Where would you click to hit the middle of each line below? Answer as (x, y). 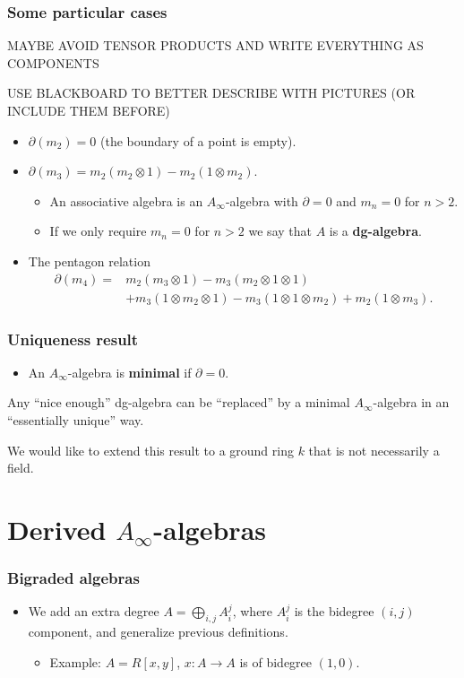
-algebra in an (411, 402)
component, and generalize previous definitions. (158, 632)
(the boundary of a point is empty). (198, 140)
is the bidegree (334, 611)
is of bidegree (276, 661)
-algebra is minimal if (129, 372)
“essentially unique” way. (76, 420)
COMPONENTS (53, 62)
